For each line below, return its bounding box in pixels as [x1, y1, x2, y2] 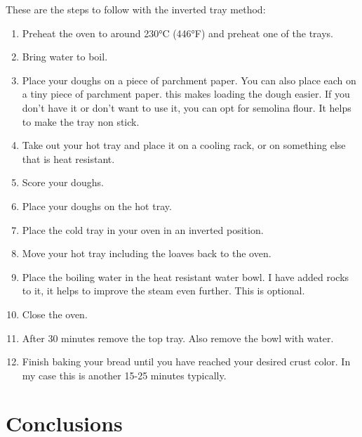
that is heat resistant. [22, 151, 115, 166]
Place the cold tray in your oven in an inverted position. [22, 222, 264, 237]
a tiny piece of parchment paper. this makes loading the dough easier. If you [22, 86, 350, 101]
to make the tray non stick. [22, 114, 140, 129]
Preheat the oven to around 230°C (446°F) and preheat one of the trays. [22, 25, 333, 40]
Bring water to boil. [22, 49, 108, 64]
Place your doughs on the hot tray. [22, 198, 172, 213]
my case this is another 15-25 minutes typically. [22, 367, 227, 382]
